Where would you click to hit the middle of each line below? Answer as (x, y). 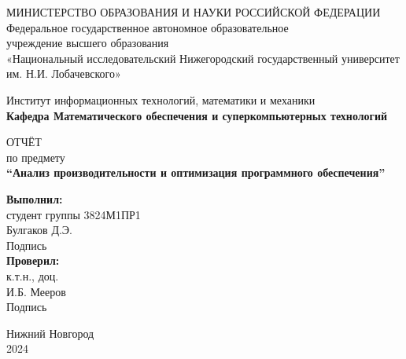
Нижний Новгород (50, 333)
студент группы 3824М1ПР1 (74, 214)
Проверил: (33, 260)
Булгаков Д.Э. (39, 230)
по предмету (36, 157)
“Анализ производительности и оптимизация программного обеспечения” (196, 172)
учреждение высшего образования (88, 43)
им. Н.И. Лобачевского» (64, 73)
